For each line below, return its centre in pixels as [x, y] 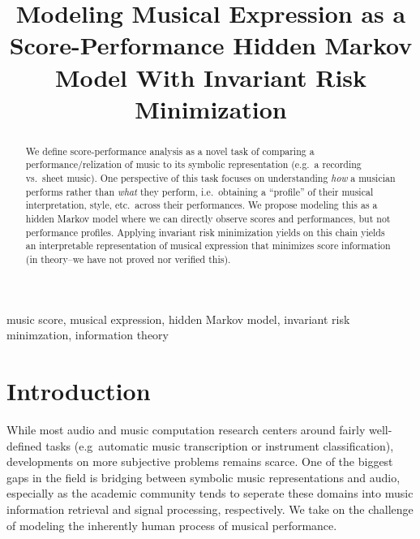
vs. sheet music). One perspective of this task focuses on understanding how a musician [210, 178]
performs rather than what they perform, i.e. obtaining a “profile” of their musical [199, 191]
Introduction [79, 391]
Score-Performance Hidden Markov [211, 45]
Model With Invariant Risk [211, 77]
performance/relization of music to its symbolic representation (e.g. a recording [193, 164]
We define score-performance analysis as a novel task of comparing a [170, 151]
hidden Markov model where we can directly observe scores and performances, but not [208, 219]
